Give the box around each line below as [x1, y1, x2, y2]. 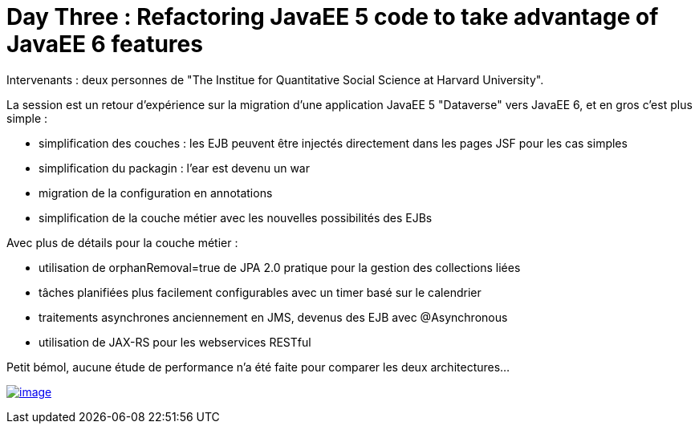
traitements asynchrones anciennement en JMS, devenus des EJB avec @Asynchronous [39, 310, 508, 324]
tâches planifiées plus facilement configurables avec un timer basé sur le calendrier [39, 285, 482, 299]
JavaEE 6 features [6, 30, 203, 58]
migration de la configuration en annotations [39, 185, 273, 200]
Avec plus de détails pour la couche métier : [6, 235, 238, 249]
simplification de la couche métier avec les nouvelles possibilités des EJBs [39, 210, 433, 225]
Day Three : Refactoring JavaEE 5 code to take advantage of [6, 3, 659, 30]
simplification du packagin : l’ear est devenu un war [39, 160, 310, 175]
